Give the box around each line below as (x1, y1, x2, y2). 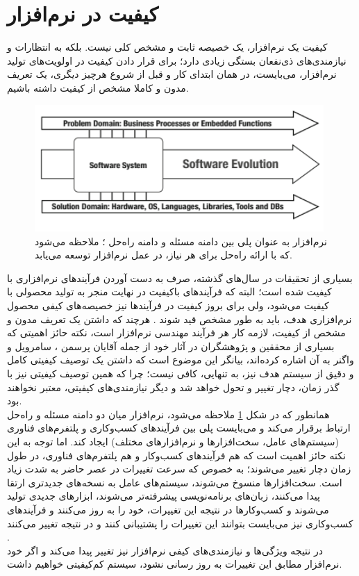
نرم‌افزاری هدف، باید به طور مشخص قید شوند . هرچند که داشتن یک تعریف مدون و (7, 311, 352, 326)
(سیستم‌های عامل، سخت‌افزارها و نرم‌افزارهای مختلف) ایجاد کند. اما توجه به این (7, 434, 339, 448)
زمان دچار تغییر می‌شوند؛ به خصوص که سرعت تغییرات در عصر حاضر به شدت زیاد (7, 461, 351, 476)
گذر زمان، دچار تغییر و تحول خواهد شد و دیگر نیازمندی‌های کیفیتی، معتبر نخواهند (7, 379, 340, 394)
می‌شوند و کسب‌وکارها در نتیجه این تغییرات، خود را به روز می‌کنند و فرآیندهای (7, 502, 329, 516)
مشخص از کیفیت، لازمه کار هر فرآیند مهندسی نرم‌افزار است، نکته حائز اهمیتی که (7, 325, 346, 340)
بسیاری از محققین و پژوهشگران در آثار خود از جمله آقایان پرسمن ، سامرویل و (7, 338, 335, 353)
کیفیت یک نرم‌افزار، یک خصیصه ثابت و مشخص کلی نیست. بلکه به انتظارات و (7, 40, 328, 54)
